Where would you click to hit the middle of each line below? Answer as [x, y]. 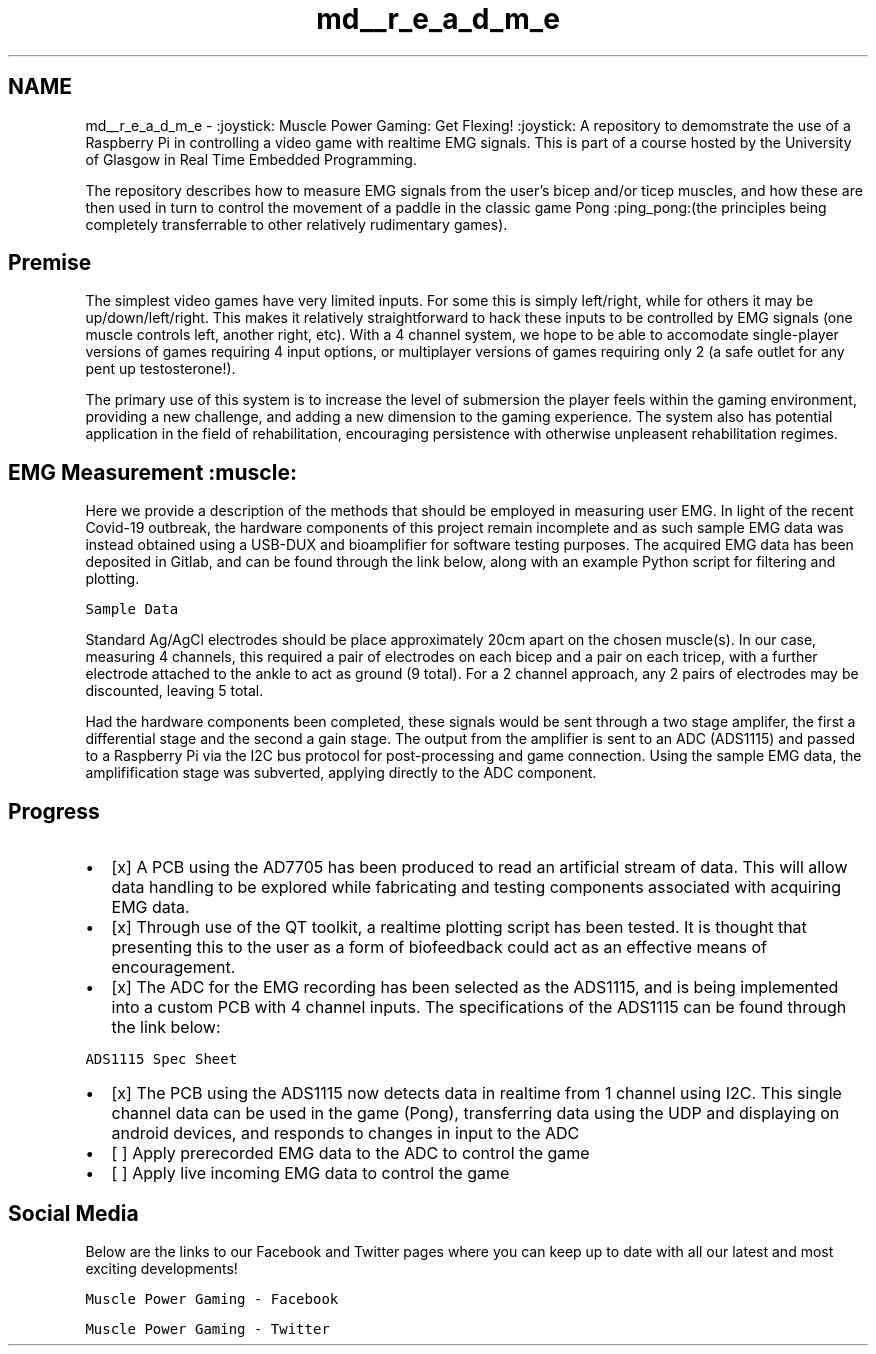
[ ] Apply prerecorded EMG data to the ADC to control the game [350, 1153]
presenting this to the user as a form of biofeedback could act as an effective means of [439, 947]
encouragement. [173, 967]
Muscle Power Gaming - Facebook [212, 1298]
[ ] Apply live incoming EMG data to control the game [310, 1173]
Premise [50, 263]
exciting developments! [161, 1268]
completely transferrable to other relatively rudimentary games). [296, 224]
